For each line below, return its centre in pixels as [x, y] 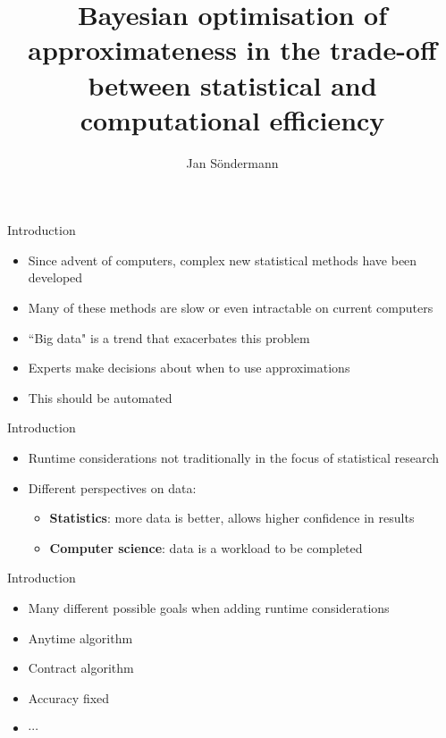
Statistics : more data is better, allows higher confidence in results [232, 518]
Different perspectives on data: [112, 487]
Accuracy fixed [69, 697]
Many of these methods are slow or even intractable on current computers [231, 308]
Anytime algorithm [80, 637]
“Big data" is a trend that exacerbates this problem [169, 337]
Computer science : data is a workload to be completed [206, 547]
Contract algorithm [81, 668]
